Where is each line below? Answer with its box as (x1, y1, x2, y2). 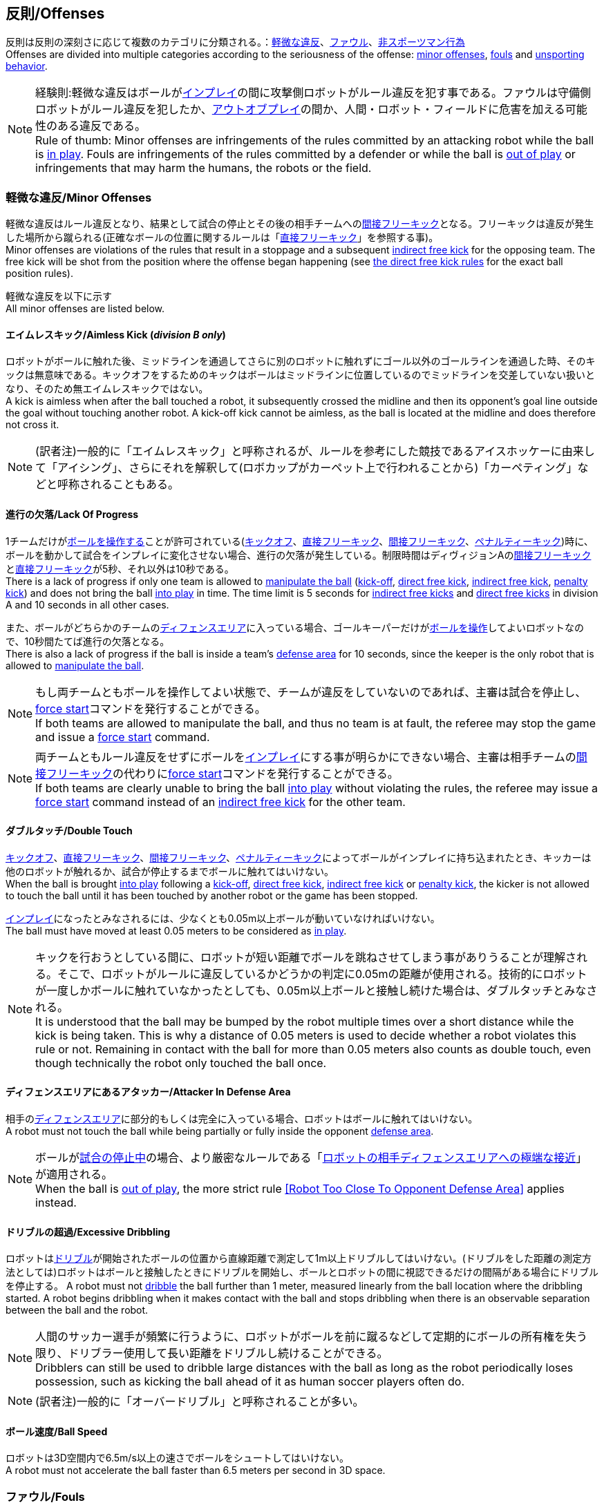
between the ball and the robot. (6, 1304, 149, 1316)
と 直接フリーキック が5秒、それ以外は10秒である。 (6, 562, 234, 575)
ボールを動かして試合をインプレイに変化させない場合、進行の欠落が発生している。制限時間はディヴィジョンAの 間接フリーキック (6, 548, 592, 561)
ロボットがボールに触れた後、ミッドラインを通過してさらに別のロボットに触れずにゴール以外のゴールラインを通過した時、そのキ (6, 355, 596, 367)
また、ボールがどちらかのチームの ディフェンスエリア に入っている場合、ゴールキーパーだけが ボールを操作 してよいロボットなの (6, 621, 585, 633)
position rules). (6, 267, 73, 280)
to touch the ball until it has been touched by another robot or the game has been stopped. (6, 889, 418, 901)
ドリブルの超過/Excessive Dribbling (6, 1225, 171, 1238)
